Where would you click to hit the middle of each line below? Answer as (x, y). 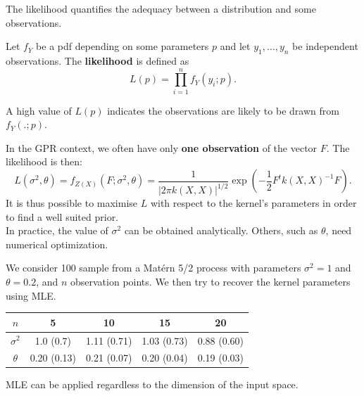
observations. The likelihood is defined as (98, 60)
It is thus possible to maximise (72, 203)
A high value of (39, 110)
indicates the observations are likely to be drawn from (223, 110)
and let (235, 46)
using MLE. (31, 295)
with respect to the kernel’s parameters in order (253, 203)
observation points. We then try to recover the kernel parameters (211, 281)
